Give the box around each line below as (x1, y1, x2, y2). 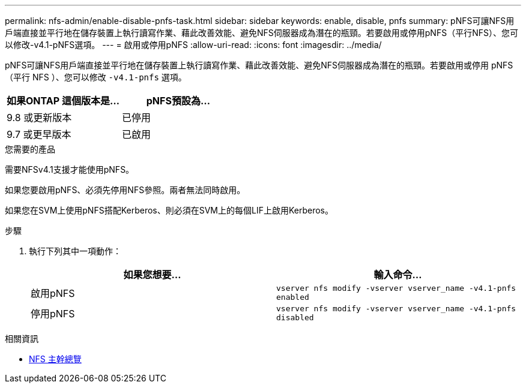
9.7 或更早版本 (7, 128, 71, 140)
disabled (276, 313, 314, 322)
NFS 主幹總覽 (29, 354, 82, 364)
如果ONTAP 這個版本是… (7, 95, 119, 107)
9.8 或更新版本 (7, 112, 72, 124)
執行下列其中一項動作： (29, 246, 121, 256)
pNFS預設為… (146, 95, 210, 107)
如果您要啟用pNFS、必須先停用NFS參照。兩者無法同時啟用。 (5, 185, 246, 195)
